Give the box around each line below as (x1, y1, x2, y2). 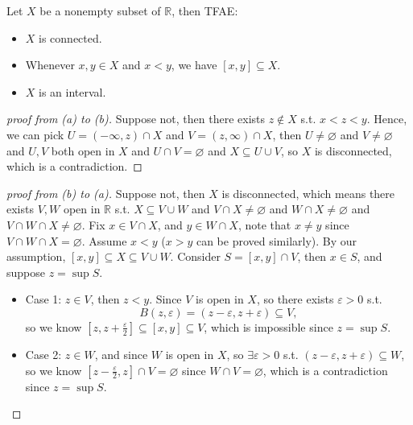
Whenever (25, 56, 75, 73)
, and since (94, 345, 148, 362)
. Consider (170, 248, 221, 265)
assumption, (6, 248, 66, 265)
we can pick (6, 126, 64, 142)
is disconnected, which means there (221, 184, 395, 201)
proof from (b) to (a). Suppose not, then (6, 184, 205, 201)
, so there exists (256, 291, 334, 307)
